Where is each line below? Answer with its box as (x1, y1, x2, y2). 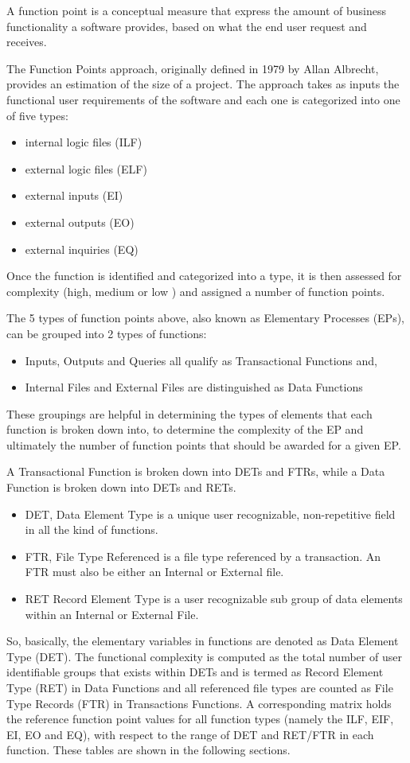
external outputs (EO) (25, 213, 135, 230)
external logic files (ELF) (25, 160, 147, 177)
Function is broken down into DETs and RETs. (6, 479, 236, 496)
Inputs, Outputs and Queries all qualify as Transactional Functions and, (25, 352, 377, 368)
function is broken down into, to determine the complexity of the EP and (6, 421, 364, 438)
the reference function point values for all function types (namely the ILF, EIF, (6, 710, 394, 727)
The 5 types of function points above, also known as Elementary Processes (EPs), (6, 309, 405, 326)
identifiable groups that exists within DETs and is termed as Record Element (6, 664, 384, 680)
